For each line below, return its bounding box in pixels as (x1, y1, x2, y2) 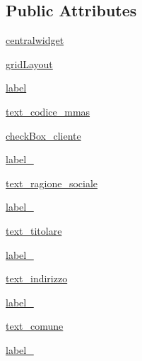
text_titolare (6, 223, 62, 238)
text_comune (6, 318, 64, 333)
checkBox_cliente (6, 128, 81, 143)
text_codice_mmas (6, 104, 90, 118)
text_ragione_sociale (6, 175, 98, 190)
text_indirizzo (6, 271, 68, 286)
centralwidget (6, 33, 64, 48)
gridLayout (6, 56, 53, 71)
